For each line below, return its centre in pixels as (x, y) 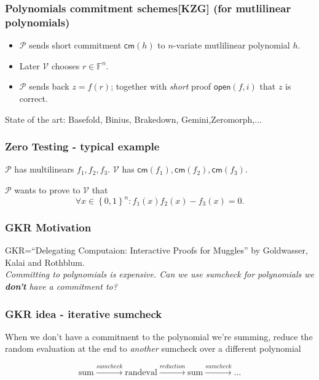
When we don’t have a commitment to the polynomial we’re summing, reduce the (159, 336)
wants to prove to (47, 189)
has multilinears (44, 169)
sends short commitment (75, 45)
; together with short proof (161, 86)
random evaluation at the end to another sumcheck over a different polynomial (153, 348)
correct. (33, 98)
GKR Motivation (48, 227)
